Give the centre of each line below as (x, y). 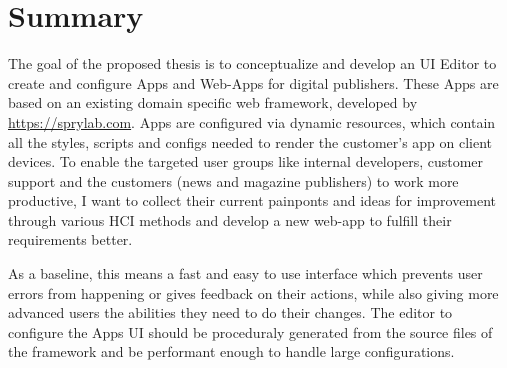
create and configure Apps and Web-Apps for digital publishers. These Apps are (253, 82)
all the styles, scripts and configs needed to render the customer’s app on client (250, 141)
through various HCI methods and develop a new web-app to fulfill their (230, 219)
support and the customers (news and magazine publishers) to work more (233, 180)
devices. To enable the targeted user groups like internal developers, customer (246, 161)
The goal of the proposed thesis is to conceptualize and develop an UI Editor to (252, 63)
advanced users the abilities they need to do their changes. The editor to (230, 312)
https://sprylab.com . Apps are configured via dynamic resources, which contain (252, 121)
